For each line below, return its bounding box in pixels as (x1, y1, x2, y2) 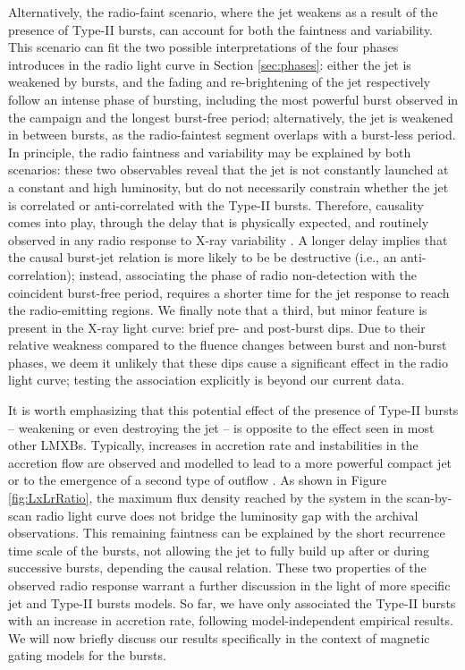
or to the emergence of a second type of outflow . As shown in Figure (8, 471, 387, 489)
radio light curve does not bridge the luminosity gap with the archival (36, 505, 418, 524)
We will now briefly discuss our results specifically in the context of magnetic (8, 628, 430, 647)
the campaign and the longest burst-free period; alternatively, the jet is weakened (8, 107, 453, 126)
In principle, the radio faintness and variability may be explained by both (8, 142, 411, 161)
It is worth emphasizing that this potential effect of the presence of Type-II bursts (8, 401, 459, 420)
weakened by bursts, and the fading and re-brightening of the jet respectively (8, 72, 431, 91)
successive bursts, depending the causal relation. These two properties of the (8, 558, 427, 577)
